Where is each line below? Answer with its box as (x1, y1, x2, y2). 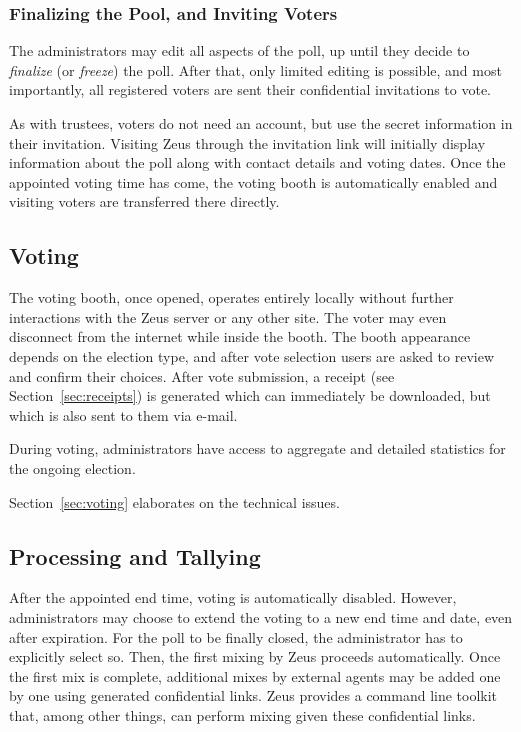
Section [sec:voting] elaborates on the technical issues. (9, 491, 340, 512)
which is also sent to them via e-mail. (9, 404, 238, 425)
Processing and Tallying (9, 540, 261, 571)
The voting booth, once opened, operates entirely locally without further (9, 287, 454, 308)
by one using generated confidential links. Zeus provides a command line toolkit (9, 685, 498, 706)
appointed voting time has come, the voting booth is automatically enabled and (9, 171, 498, 192)
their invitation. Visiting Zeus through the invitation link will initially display (9, 132, 486, 153)
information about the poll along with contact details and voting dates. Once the (9, 152, 506, 173)
